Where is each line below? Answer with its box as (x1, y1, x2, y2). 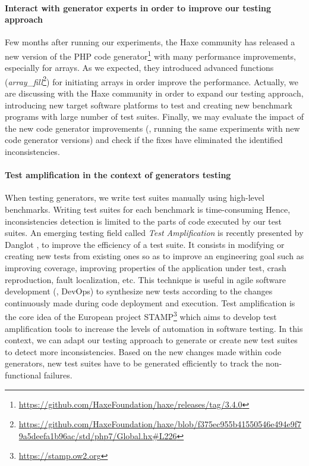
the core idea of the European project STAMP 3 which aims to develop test (5, 309, 277, 323)
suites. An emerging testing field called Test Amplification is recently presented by (5, 226, 304, 239)
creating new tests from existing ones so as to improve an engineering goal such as (5, 250, 304, 262)
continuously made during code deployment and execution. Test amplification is (5, 296, 295, 309)
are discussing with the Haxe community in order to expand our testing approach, (5, 87, 304, 100)
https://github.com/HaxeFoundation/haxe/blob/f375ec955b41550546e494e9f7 (18, 418, 301, 430)
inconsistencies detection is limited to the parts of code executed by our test (5, 215, 282, 227)
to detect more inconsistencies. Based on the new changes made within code (5, 345, 282, 358)
